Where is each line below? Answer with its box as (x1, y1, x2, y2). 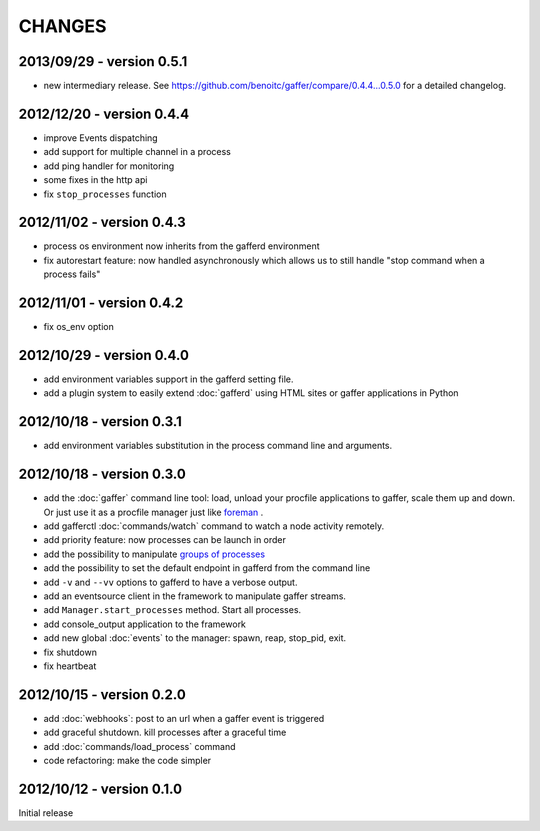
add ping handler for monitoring (43, 160, 175, 172)
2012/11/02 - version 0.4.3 (18, 214, 187, 231)
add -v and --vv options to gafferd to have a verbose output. (43, 576, 298, 588)
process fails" (43, 268, 101, 280)
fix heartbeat (43, 660, 97, 672)
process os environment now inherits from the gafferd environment (43, 240, 320, 252)
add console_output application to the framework (43, 618, 247, 630)
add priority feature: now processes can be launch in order (43, 534, 287, 546)
